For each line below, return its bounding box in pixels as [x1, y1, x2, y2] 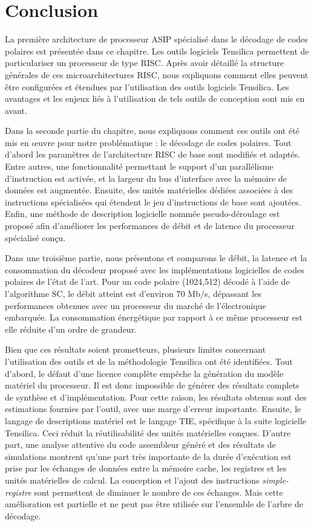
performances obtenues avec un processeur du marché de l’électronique [5, 299, 266, 311]
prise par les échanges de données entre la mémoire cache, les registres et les [5, 462, 287, 474]
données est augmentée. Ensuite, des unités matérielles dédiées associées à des [5, 184, 293, 196]
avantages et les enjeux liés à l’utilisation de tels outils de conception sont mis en [5, 92, 305, 105]
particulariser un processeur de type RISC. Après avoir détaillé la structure [5, 56, 284, 69]
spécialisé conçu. [5, 231, 66, 244]
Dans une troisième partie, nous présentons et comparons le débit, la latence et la [5, 251, 307, 264]
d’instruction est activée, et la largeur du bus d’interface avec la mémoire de [5, 171, 287, 184]
